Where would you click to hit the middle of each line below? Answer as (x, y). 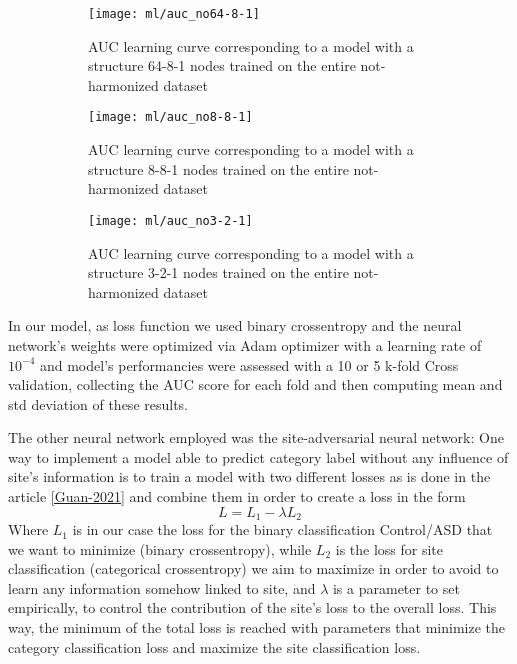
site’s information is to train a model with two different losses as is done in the (249, 476)
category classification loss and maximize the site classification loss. (214, 646)
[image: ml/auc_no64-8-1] (174, 14)
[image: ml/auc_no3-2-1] (170, 220)
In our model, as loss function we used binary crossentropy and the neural (235, 325)
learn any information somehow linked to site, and (162, 587)
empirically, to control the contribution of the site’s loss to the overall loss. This (252, 607)
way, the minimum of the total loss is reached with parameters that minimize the (256, 627)
